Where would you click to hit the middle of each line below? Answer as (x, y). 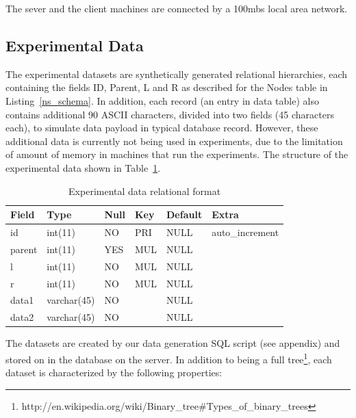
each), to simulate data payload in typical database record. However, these (162, 128)
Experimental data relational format (145, 191)
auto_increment (245, 232)
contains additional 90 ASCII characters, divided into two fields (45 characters (170, 114)
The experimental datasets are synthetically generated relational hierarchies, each (177, 74)
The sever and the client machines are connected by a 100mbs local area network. (177, 8)
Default (185, 214)
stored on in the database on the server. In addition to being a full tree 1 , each (169, 358)
